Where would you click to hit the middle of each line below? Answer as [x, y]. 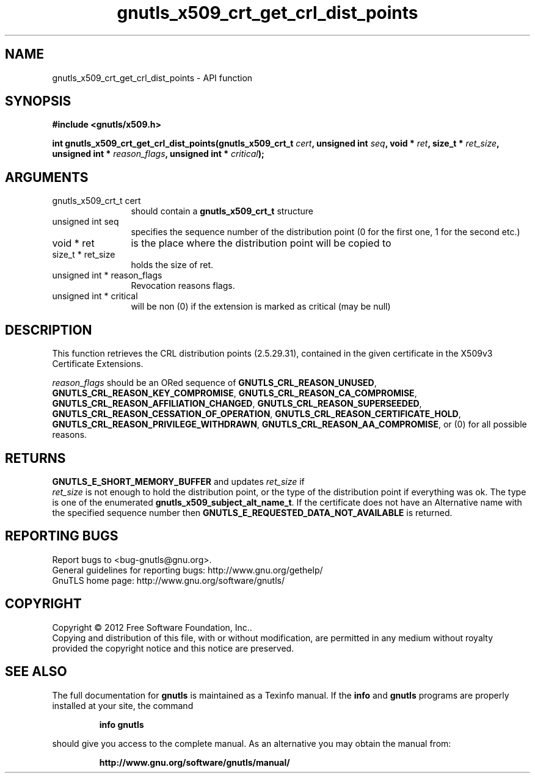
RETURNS [35, 458]
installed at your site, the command [123, 705]
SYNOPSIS [38, 101]
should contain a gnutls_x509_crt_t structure [222, 211]
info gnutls [122, 724]
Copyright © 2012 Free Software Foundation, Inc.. [152, 627]
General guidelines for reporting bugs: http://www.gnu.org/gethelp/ [187, 570]
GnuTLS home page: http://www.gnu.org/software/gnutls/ [168, 580]
